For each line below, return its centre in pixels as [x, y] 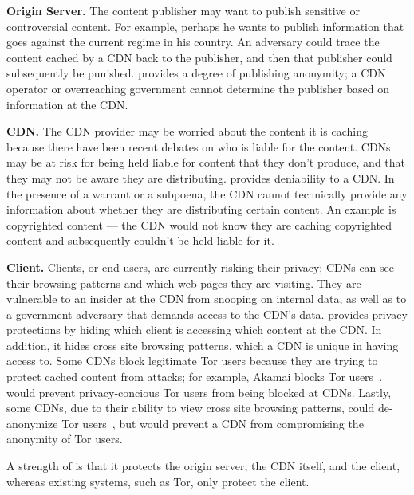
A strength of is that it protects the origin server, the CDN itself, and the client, [203, 466]
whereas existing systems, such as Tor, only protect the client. [158, 481]
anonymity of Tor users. [65, 439]
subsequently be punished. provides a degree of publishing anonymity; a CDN [196, 73]
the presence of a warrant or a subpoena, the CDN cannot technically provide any [207, 193]
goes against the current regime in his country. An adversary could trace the [193, 42]
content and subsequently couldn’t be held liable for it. [140, 240]
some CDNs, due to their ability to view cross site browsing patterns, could [191, 408]
